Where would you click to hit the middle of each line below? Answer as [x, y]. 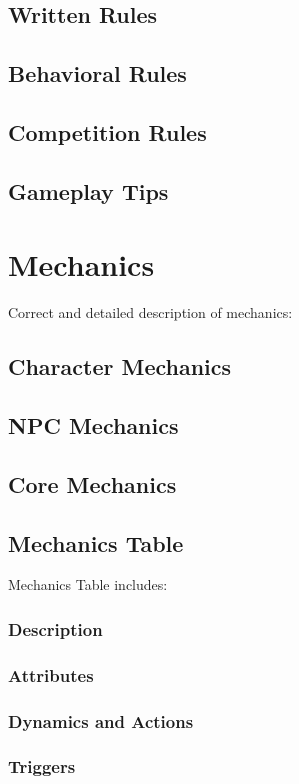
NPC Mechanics [93, 425]
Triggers [42, 766]
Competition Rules [107, 131]
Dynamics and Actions [101, 720]
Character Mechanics [120, 366]
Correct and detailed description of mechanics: [150, 312]
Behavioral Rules [97, 73]
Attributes [51, 674]
